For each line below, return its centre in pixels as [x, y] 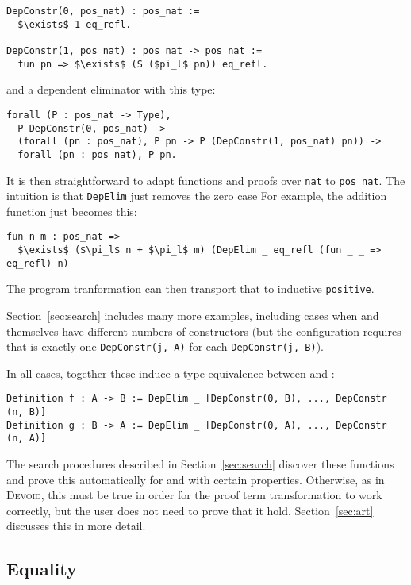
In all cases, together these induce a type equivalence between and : [171, 373]
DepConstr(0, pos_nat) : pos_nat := [103, 11]
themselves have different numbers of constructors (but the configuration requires [204, 331]
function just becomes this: [72, 211]
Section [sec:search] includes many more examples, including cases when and [193, 316]
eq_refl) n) [38, 263]
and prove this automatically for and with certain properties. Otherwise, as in [196, 479]
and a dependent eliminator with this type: [111, 89]
